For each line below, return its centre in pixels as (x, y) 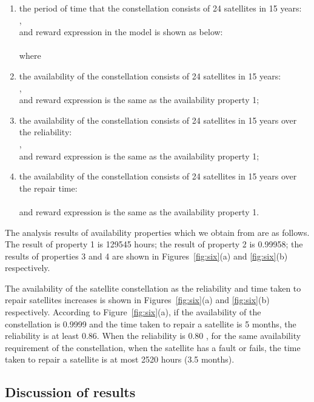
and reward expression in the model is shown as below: (121, 32)
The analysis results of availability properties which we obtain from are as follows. (157, 232)
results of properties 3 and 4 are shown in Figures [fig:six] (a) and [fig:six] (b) (146, 256)
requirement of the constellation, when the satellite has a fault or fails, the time (153, 347)
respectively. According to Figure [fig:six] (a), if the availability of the (133, 312)
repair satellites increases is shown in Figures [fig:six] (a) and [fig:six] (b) (137, 300)
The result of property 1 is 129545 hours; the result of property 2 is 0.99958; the (154, 244)
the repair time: (48, 188)
